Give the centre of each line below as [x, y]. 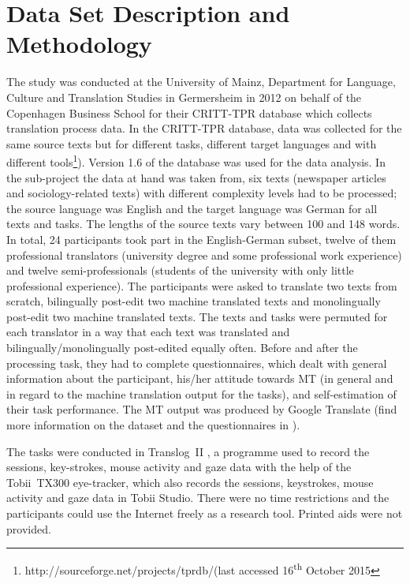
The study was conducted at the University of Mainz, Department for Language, [201, 82]
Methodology [79, 44]
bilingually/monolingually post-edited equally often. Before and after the [182, 348]
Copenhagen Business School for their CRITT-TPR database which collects [189, 112]
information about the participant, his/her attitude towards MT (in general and [200, 378]
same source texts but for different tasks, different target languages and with [192, 143]
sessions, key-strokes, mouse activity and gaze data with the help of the [179, 467]
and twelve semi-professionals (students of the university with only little [180, 270]
